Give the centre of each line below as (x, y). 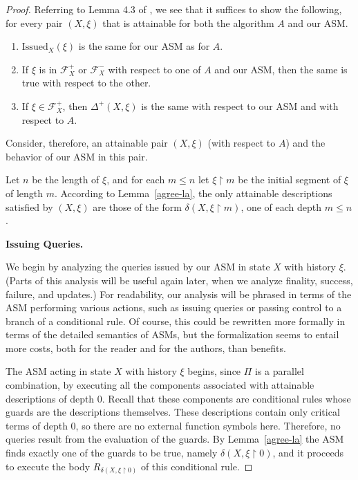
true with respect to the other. (86, 83)
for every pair (34, 22)
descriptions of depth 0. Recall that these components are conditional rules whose (178, 398)
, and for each (136, 179)
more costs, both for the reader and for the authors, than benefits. (146, 348)
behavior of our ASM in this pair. (77, 156)
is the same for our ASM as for (144, 46)
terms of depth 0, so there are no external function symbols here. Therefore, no (173, 425)
